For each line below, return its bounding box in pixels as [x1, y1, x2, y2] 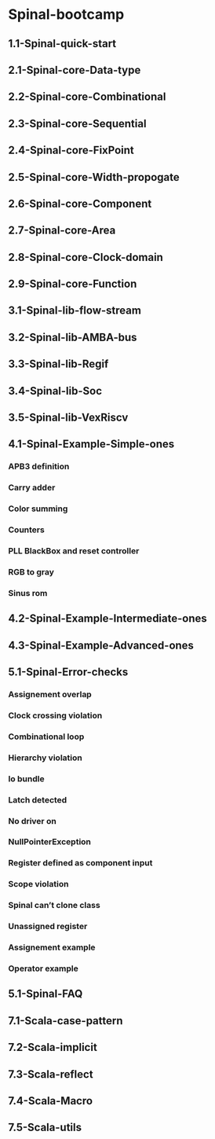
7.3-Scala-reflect [8, 1067, 93, 1081]
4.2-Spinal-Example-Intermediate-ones [8, 612, 208, 626]
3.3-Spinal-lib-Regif [8, 358, 109, 371]
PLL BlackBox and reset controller [8, 546, 140, 557]
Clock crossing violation [8, 710, 103, 721]
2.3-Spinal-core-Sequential [8, 116, 147, 130]
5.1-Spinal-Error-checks [8, 666, 129, 679]
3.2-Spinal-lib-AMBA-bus [8, 330, 137, 344]
